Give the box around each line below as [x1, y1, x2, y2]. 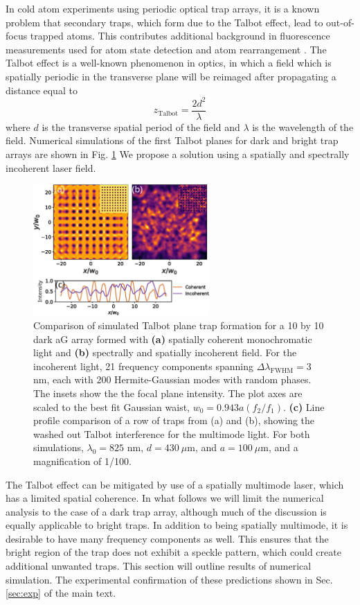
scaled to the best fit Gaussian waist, [33, 399, 190, 414]
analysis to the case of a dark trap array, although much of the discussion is [6, 504, 327, 518]
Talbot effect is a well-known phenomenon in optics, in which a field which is [6, 55, 332, 70]
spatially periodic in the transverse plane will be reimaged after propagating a [6, 69, 336, 83]
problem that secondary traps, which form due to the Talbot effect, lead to [6, 15, 323, 29]
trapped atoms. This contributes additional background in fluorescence [30, 28, 330, 43]
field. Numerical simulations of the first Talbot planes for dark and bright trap [6, 133, 339, 148]
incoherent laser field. [6, 160, 96, 175]
